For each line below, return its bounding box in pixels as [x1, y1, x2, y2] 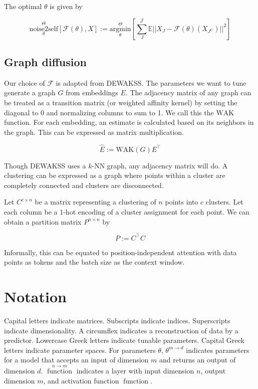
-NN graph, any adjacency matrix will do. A [92, 160, 228, 170]
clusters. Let [205, 197, 243, 207]
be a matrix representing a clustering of [35, 197, 156, 207]
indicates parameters [186, 344, 249, 355]
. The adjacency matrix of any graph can [125, 87, 251, 98]
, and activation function [43, 375, 119, 385]
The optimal [4, 1, 42, 11]
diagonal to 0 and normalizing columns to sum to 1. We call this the [4, 107, 214, 117]
